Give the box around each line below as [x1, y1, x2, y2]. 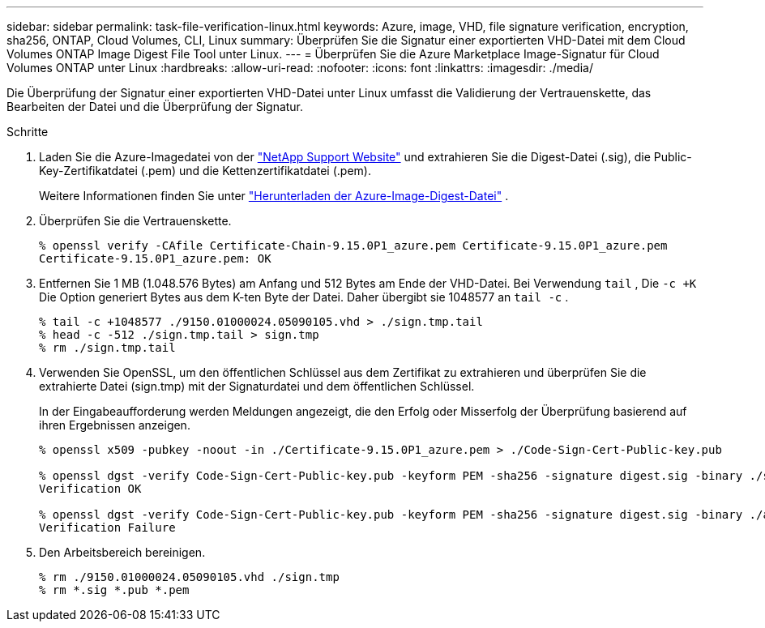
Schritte [6, 125, 49, 139]
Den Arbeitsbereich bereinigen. [39, 545, 206, 559]
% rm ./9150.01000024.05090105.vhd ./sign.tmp [39, 570, 340, 583]
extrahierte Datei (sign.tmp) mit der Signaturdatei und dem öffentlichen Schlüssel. [39, 379, 475, 393]
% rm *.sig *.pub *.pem [39, 583, 190, 596]
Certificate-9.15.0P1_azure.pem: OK [39, 252, 271, 265]
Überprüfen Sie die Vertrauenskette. [39, 214, 232, 228]
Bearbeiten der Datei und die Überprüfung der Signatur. [6, 100, 304, 113]
